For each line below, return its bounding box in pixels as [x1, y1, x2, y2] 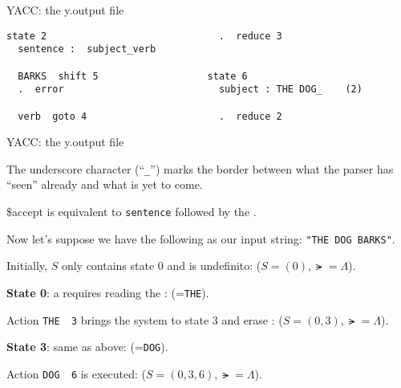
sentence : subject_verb [18, 43, 156, 55]
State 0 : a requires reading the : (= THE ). [6, 284, 209, 300]
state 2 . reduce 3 [6, 30, 282, 42]
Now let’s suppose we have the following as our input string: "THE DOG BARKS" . [6, 230, 395, 247]
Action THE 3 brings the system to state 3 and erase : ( [6, 311, 283, 328]
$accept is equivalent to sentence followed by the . [6, 203, 257, 220]
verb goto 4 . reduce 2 [18, 110, 282, 122]
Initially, [6, 257, 47, 274]
